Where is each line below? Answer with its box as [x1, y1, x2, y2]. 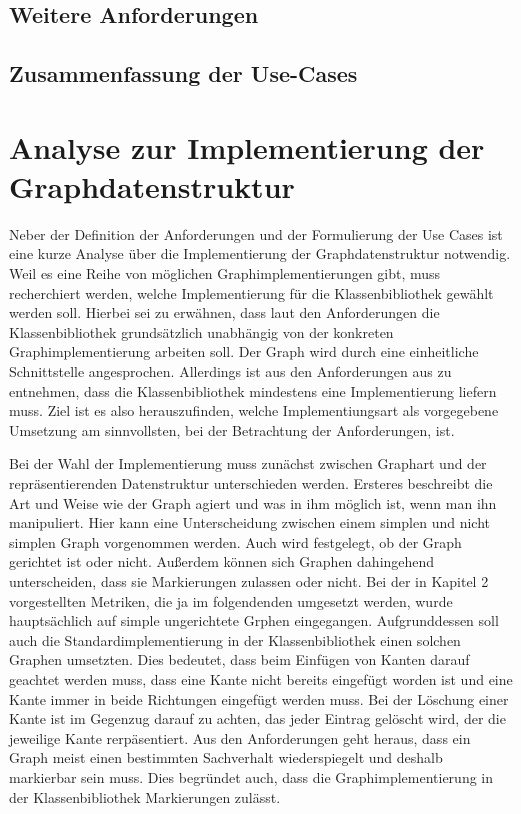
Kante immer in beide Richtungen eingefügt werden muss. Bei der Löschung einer [9, 688, 509, 709]
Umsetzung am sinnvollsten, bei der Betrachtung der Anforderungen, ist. [9, 419, 455, 440]
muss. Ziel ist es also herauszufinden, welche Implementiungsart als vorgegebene [9, 400, 499, 421]
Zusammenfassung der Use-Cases [9, 58, 358, 89]
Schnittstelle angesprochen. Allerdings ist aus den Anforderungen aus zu [9, 361, 452, 382]
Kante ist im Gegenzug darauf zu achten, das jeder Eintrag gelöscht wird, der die [9, 708, 506, 729]
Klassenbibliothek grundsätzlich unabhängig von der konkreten [9, 321, 394, 342]
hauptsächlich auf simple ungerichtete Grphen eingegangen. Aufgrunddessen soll [9, 610, 499, 631]
